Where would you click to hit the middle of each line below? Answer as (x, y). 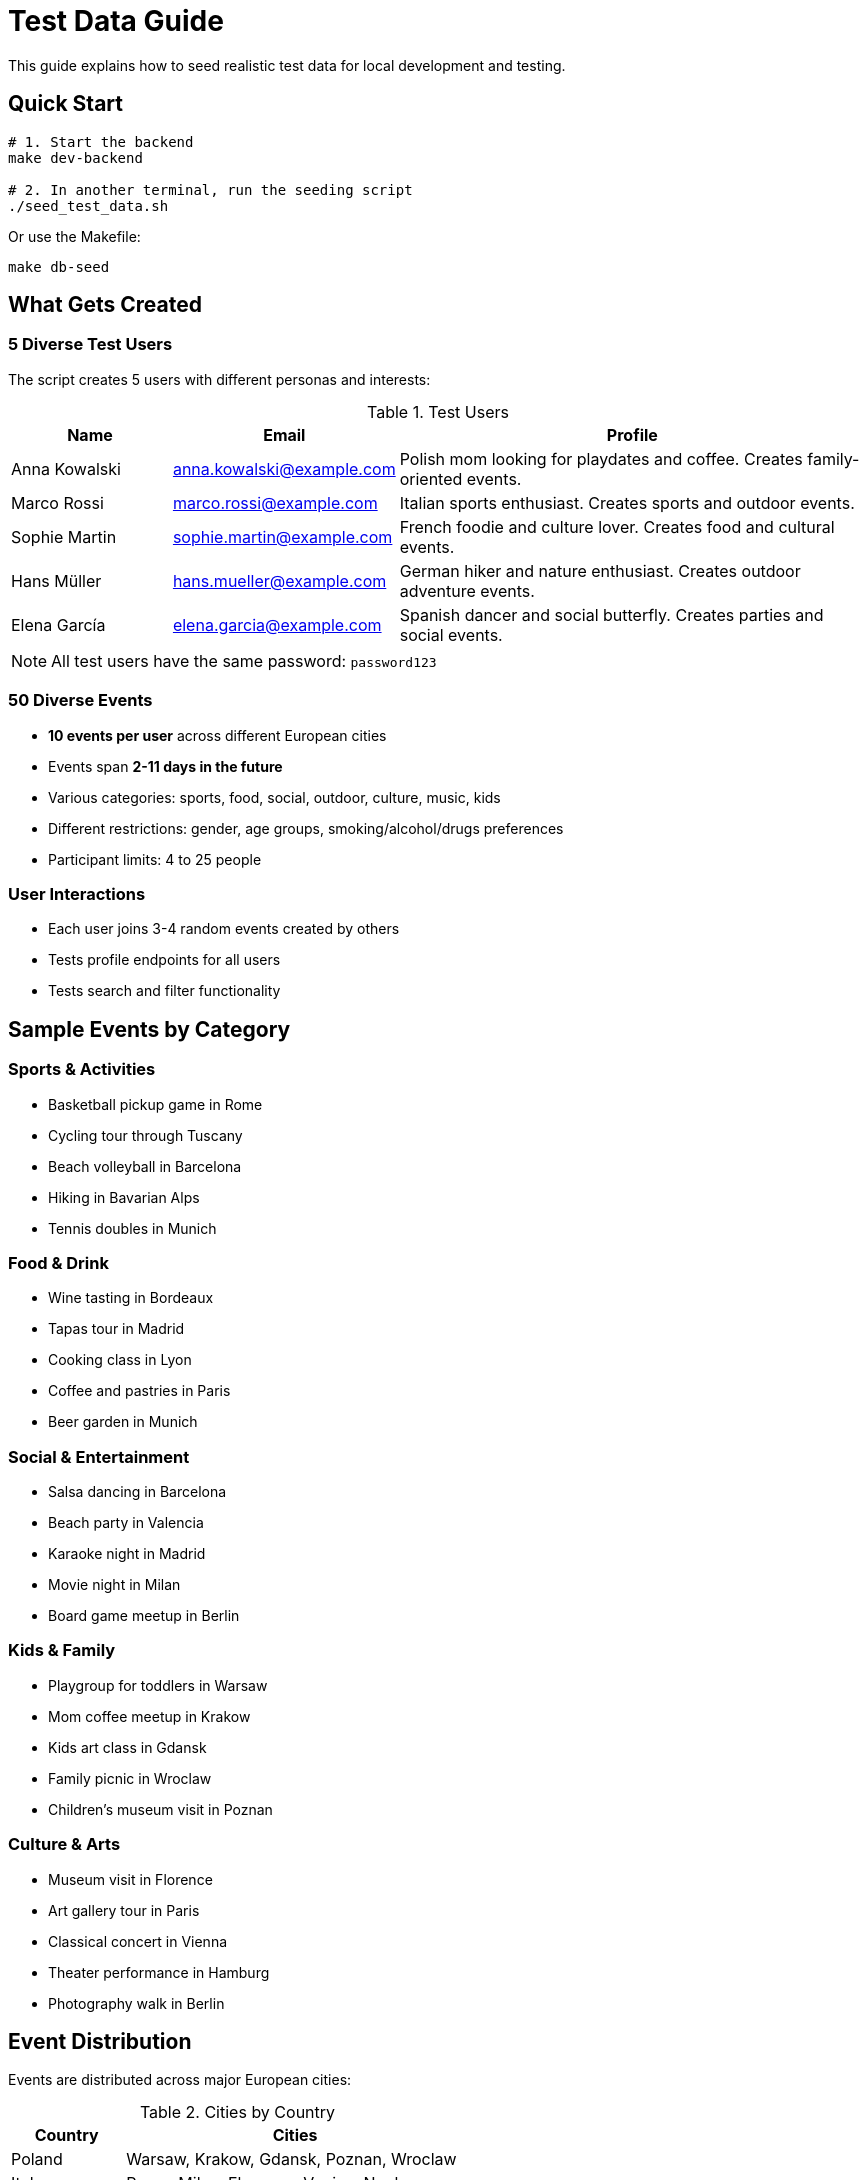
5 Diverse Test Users (90, 344)
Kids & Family (62, 1650)
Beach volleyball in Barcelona (145, 1166)
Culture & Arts (64, 1844)
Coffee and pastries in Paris (139, 1391)
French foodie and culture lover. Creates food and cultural (617, 526)
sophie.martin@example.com (282, 536)
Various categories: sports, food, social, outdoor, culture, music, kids (274, 797)
